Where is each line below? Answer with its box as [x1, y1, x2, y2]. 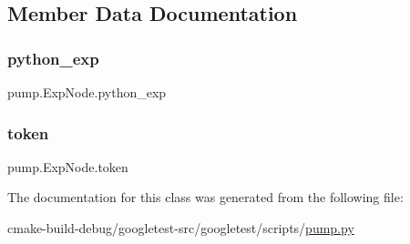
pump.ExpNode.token [7, 157, 128, 176]
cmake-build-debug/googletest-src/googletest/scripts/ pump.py [7, 219, 354, 237]
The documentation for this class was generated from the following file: [7, 188, 404, 207]
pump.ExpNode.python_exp [7, 83, 167, 101]
